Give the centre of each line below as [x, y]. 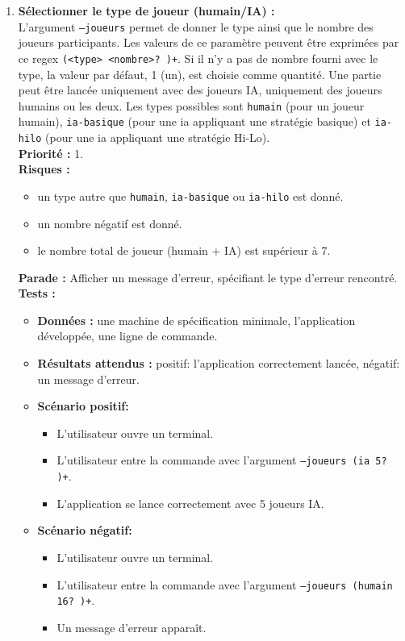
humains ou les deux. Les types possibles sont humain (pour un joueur [191, 105]
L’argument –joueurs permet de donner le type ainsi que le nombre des [196, 26]
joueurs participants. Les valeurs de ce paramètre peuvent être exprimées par [209, 42]
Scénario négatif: [85, 530]
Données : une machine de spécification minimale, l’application [196, 320]
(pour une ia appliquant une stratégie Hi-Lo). [158, 137]
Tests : [37, 293]
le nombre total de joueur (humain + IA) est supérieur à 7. [184, 250]
